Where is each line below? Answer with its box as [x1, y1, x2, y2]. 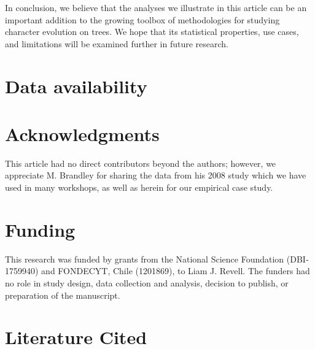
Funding [5, 217, 76, 242]
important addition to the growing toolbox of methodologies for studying [5, 13, 280, 26]
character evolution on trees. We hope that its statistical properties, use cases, [5, 25, 299, 38]
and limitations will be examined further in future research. [5, 37, 228, 50]
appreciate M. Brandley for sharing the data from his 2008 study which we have [5, 169, 306, 182]
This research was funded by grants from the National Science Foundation [5, 252, 284, 265]
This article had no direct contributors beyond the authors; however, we [5, 156, 276, 169]
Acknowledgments [5, 121, 160, 146]
